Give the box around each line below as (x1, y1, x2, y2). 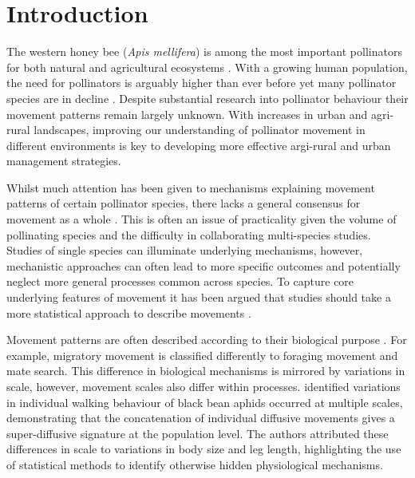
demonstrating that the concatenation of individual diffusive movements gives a (6, 409, 395, 426)
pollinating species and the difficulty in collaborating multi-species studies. (6, 226, 371, 243)
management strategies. (6, 152, 121, 169)
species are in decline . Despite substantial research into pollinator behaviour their (6, 89, 409, 106)
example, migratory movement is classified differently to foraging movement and (6, 346, 398, 363)
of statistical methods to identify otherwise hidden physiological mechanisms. (6, 456, 383, 472)
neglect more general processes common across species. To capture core (6, 273, 354, 290)
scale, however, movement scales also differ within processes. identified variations (6, 378, 401, 394)
